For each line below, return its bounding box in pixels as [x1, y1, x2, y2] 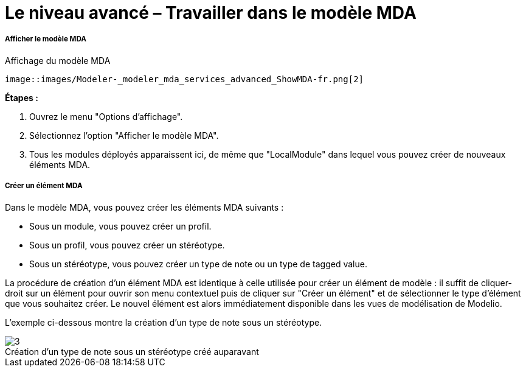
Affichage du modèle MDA [5, 55, 111, 66]
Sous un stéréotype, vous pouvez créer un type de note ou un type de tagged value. [29, 258, 367, 269]
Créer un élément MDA [5, 181, 83, 191]
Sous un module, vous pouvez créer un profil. [29, 220, 212, 231]
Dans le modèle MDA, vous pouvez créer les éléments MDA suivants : [5, 202, 284, 212]
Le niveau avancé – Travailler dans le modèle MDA [5, 2, 417, 23]
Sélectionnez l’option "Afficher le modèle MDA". [29, 130, 219, 141]
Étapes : [5, 92, 38, 103]
